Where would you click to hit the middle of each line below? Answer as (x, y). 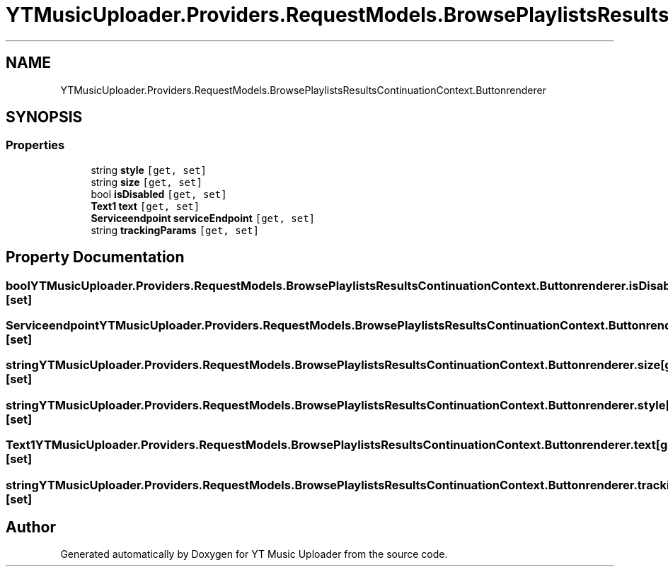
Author (31, 527)
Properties (35, 145)
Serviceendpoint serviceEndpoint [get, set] (203, 218)
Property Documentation (95, 257)
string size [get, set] (146, 182)
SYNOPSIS (44, 117)
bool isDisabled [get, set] (159, 194)
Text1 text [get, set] (145, 206)
